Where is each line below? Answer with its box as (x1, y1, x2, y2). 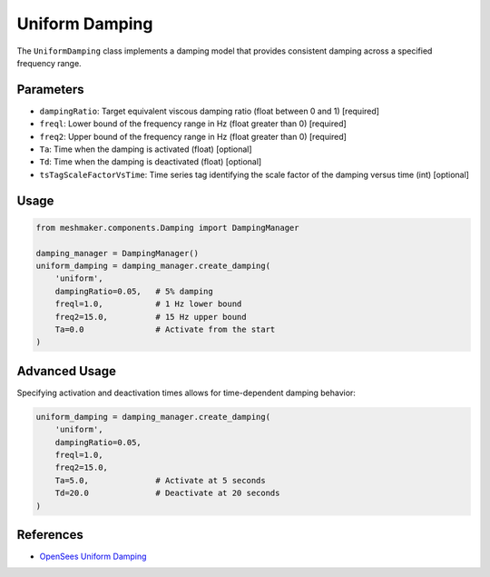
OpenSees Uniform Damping (39, 551, 147, 562)
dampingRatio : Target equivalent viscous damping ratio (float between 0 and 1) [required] (39, 105, 380, 116)
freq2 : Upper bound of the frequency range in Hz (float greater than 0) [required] (39, 131, 347, 142)
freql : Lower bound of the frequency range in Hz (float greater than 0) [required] (39, 118, 347, 129)
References (16, 527, 83, 542)
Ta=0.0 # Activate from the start (54, 323, 276, 334)
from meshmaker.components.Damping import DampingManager (35, 223, 299, 233)
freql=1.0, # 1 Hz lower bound (54, 299, 242, 309)
